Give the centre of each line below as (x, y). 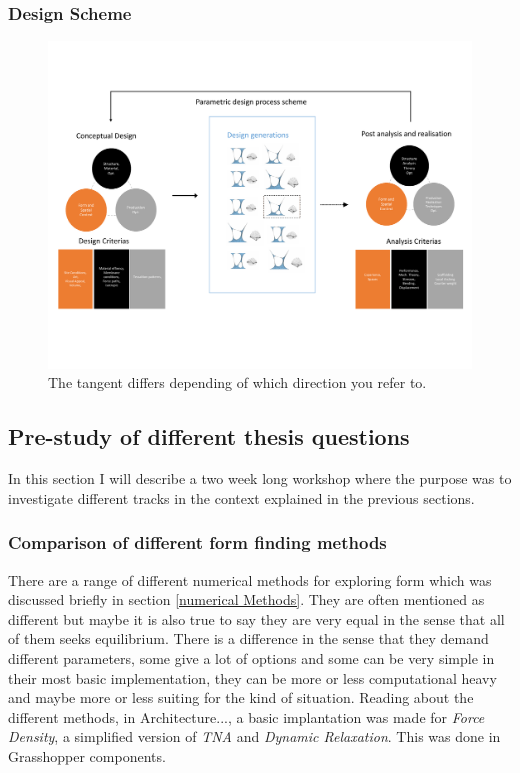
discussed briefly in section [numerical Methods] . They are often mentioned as (246, 599)
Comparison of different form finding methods (197, 542)
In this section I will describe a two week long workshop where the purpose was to (260, 478)
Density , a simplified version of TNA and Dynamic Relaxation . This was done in (254, 736)
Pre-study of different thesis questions (209, 436)
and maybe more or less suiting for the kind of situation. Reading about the (241, 697)
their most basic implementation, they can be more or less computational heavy (252, 677)
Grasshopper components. (87, 755)
